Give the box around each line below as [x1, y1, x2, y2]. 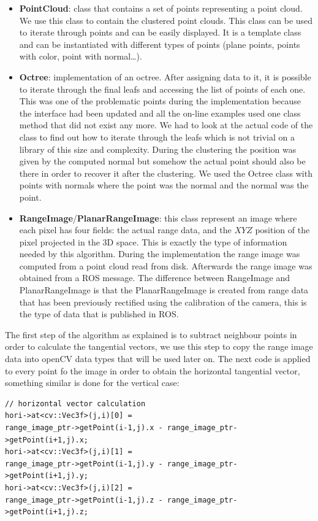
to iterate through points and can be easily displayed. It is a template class [19, 26, 301, 39]
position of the [255, 223, 310, 236]
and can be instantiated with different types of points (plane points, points [19, 37, 300, 50]
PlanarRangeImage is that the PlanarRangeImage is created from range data [19, 284, 309, 296]
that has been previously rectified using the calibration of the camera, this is [19, 295, 307, 308]
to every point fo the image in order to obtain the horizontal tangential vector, [5, 364, 300, 377]
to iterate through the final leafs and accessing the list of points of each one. [19, 82, 306, 95]
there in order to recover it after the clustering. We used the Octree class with [19, 166, 312, 179]
